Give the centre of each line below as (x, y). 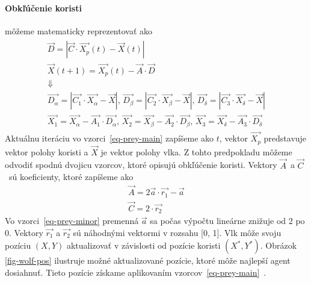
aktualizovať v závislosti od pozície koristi (143, 245)
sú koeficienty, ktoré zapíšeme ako (71, 177)
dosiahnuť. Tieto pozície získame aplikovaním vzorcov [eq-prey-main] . (136, 272)
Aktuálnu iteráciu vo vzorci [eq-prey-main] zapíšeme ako (109, 138)
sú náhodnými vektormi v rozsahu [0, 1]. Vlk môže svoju (177, 232)
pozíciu (18, 245)
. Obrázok (279, 245)
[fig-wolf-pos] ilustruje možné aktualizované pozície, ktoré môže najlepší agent (148, 260)
